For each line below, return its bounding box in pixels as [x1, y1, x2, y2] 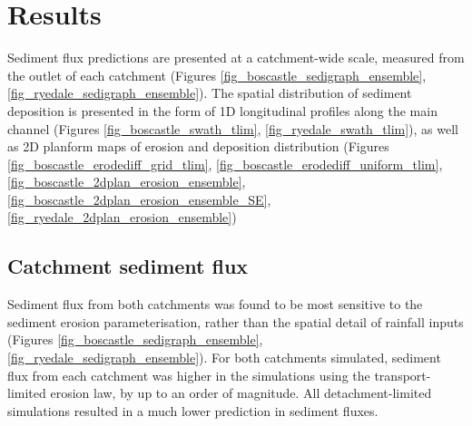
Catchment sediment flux [7, 252, 249, 280]
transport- [374, 365, 431, 384]
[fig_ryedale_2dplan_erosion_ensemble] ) [7, 208, 237, 227]
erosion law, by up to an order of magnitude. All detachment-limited [50, 383, 432, 402]
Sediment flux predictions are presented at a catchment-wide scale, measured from [7, 48, 465, 67]
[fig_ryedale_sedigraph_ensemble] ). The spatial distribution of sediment [7, 83, 412, 102]
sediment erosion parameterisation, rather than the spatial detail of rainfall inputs [7, 312, 464, 331]
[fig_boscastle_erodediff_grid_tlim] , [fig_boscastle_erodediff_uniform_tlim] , [7, 154, 443, 173]
